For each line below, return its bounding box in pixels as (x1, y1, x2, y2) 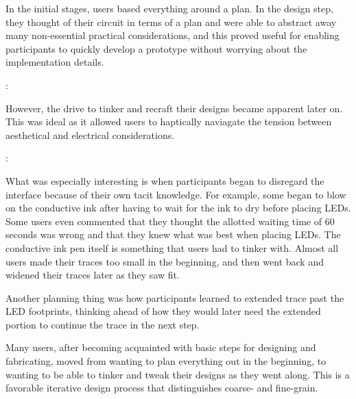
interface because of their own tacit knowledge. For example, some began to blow (5, 187, 346, 201)
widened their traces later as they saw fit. (5, 268, 180, 282)
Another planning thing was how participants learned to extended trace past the (5, 290, 344, 305)
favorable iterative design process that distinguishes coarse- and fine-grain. (5, 381, 318, 395)
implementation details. (5, 55, 104, 69)
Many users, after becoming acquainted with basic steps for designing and (5, 340, 316, 355)
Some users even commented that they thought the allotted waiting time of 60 (5, 214, 335, 228)
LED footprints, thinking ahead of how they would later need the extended (5, 304, 321, 318)
